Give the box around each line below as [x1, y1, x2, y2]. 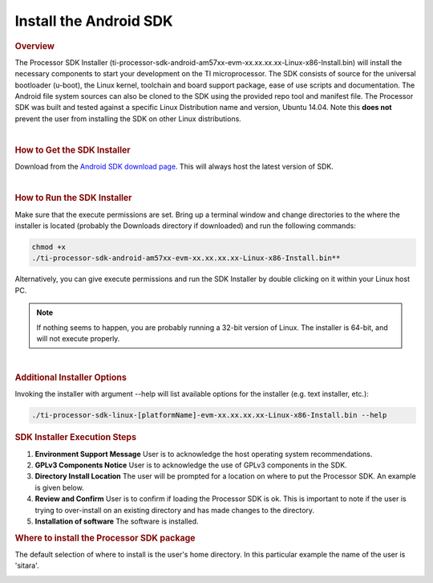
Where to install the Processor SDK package [14, 532, 196, 544]
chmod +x [31, 243, 67, 252]
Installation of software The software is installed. [34, 516, 200, 526]
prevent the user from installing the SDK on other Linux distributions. [14, 113, 242, 124]
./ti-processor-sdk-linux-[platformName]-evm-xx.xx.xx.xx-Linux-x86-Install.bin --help [31, 410, 387, 420]
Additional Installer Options [14, 372, 127, 383]
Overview [14, 40, 55, 51]
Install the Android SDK [14, 12, 173, 30]
